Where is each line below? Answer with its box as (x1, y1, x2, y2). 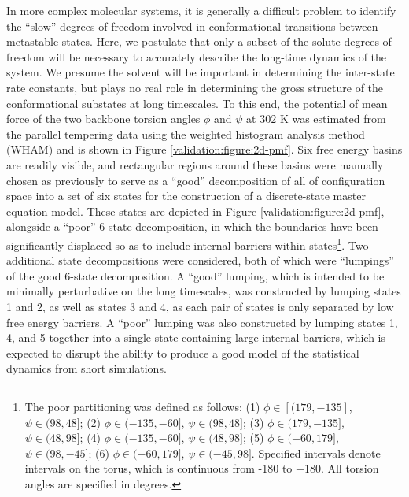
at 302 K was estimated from (246, 110, 386, 127)
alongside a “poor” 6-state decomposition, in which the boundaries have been (6, 218, 378, 235)
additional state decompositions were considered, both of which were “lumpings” (6, 252, 394, 269)
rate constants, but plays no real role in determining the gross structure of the (6, 79, 384, 95)
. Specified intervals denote (251, 444, 381, 461)
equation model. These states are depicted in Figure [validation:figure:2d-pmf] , (6, 202, 385, 219)
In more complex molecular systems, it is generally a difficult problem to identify (6, 2, 396, 18)
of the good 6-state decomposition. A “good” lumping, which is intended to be (6, 267, 385, 284)
